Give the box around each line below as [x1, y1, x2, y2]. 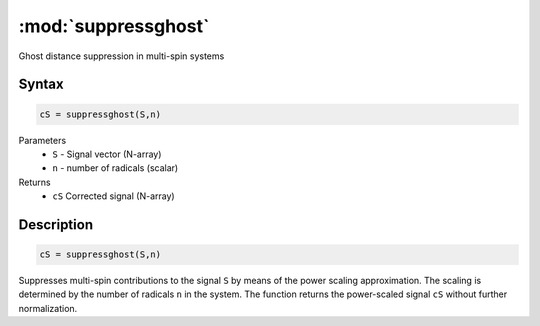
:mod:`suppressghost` [18, 15, 210, 37]
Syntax [18, 76, 64, 93]
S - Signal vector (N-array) [52, 148, 162, 160]
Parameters [18, 134, 67, 146]
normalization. [18, 302, 78, 314]
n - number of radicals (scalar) [52, 162, 179, 174]
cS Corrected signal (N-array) [52, 190, 175, 202]
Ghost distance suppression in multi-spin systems [18, 50, 225, 62]
